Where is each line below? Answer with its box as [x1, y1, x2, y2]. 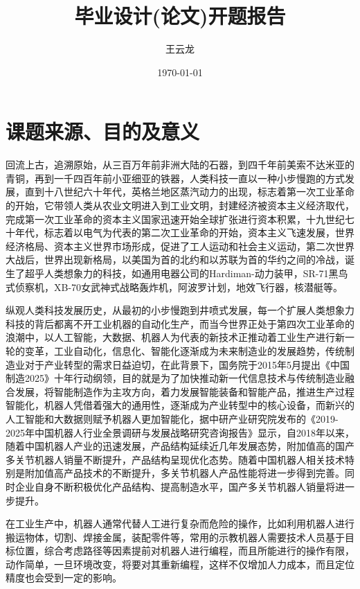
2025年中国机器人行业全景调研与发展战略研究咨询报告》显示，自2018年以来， [6, 425, 354, 439]
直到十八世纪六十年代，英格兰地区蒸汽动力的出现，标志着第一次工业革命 [24, 184, 354, 199]
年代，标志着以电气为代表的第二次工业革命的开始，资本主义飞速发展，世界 [15, 225, 354, 240]
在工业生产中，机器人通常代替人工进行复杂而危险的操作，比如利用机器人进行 [6, 516, 354, 531]
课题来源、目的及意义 [6, 117, 200, 146]
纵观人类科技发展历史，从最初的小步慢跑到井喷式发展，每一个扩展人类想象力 [6, 303, 354, 317]
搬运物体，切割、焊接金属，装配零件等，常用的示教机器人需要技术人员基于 [6, 529, 345, 544]
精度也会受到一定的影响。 [6, 570, 122, 585]
